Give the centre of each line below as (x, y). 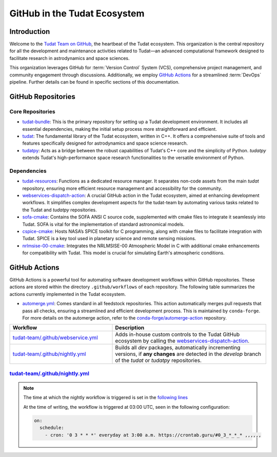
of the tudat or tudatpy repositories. (159, 361)
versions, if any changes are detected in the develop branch (188, 354)
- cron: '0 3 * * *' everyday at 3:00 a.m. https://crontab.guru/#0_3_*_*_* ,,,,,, (153, 435)
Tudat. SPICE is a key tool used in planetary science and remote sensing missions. (109, 239)
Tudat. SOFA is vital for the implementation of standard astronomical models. (103, 224)
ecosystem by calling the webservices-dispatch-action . (182, 341)
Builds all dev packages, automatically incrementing (178, 348)
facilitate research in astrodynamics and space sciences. (70, 58)
